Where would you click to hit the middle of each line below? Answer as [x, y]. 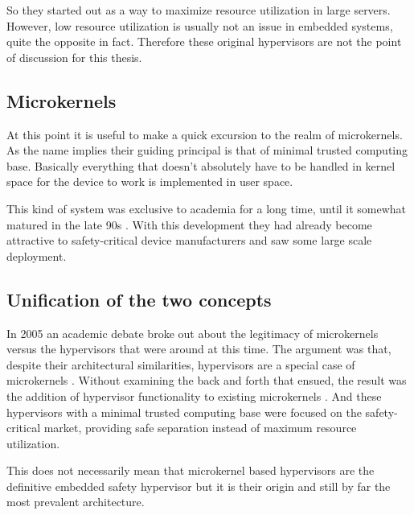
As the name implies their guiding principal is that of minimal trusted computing [207, 150]
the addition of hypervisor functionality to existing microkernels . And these [194, 396]
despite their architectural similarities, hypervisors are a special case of [181, 364]
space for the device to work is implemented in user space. [150, 181]
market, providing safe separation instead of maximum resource [200, 428]
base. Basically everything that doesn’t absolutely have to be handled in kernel [201, 165]
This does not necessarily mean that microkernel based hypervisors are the [191, 470]
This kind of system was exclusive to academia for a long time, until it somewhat [207, 208]
